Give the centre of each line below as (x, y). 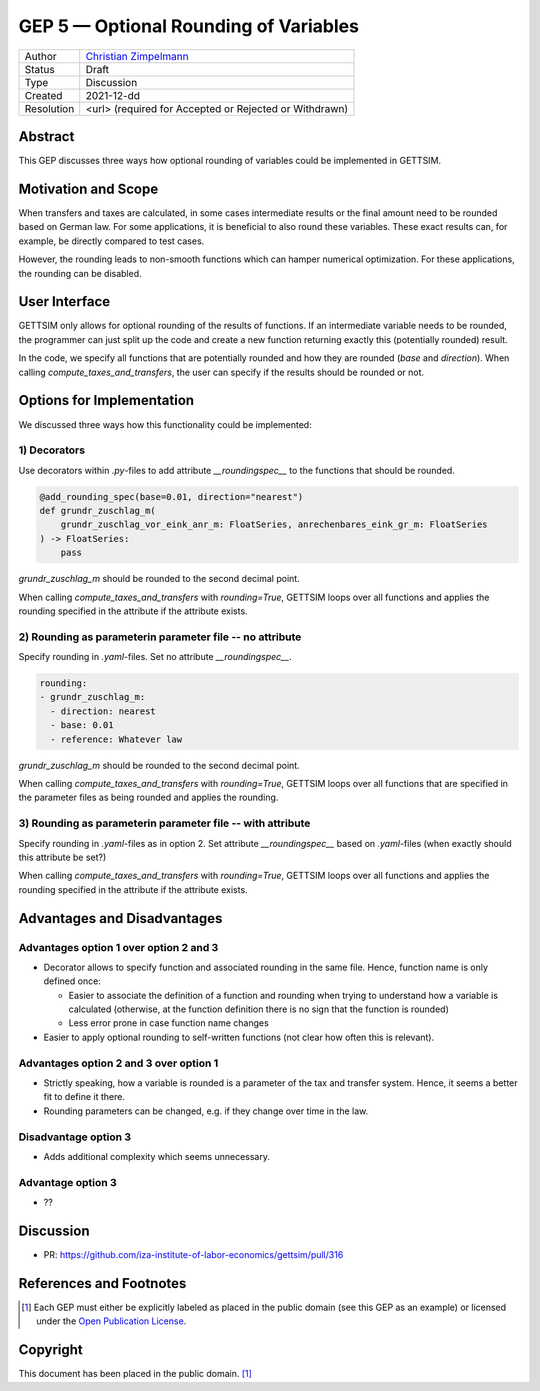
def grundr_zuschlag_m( (98, 511)
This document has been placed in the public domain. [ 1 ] (135, 1374)
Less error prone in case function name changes (168, 1023)
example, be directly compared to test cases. (111, 241)
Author (40, 56)
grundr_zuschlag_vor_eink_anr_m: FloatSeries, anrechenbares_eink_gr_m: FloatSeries (274, 524)
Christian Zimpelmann (137, 56)
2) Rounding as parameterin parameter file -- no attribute (160, 637)
